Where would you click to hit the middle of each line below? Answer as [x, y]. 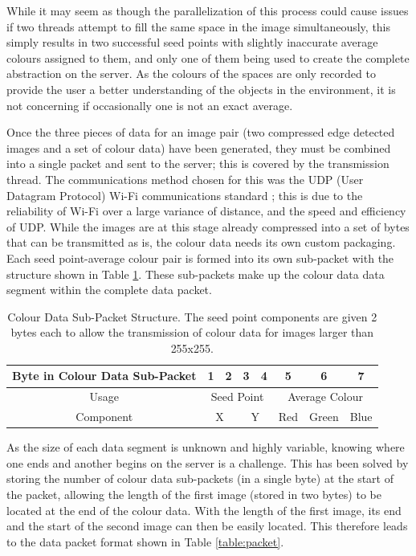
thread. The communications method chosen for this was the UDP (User [185, 179]
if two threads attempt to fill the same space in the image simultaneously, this [199, 26]
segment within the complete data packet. [109, 290]
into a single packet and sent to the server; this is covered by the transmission [198, 164]
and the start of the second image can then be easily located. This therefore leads [207, 526]
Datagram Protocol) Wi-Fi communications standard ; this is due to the [185, 195]
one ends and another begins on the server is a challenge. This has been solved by [208, 462]
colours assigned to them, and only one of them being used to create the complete [208, 57]
